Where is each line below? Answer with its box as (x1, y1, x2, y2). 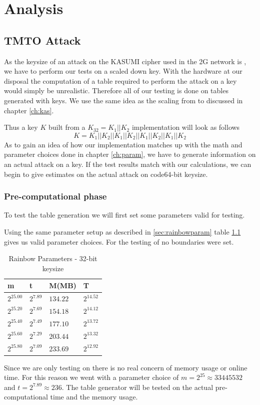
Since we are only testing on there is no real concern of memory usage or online (4, 362, 247, 372)
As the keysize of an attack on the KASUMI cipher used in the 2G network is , (4, 56, 246, 66)
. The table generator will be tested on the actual (61, 381, 213, 392)
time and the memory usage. (50, 391, 138, 402)
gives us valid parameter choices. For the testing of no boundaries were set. (4, 236, 234, 247)
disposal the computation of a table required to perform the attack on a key (4, 75, 237, 86)
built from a (48, 122, 85, 132)
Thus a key (4, 122, 38, 132)
